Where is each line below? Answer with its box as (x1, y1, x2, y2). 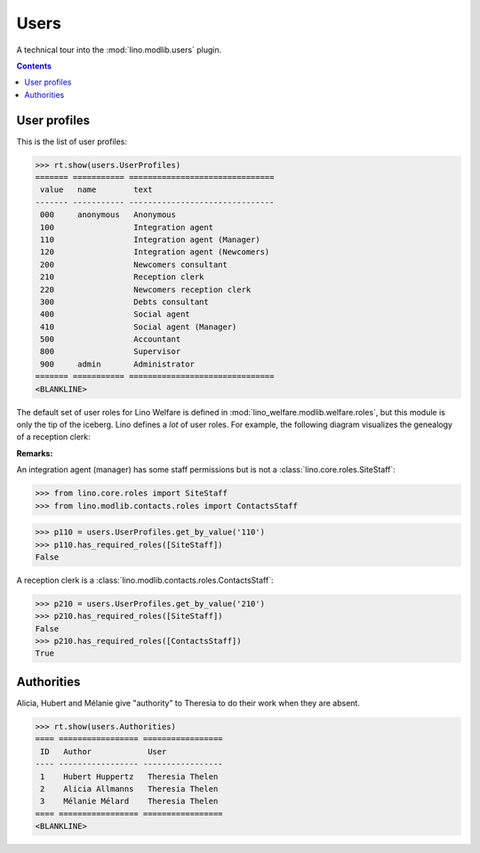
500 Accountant (40, 334, 181, 344)
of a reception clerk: (16, 431, 91, 442)
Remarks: (16, 447, 53, 458)
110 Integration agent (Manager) (40, 234, 261, 245)
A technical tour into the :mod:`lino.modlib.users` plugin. (16, 44, 222, 55)
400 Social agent (40, 310, 190, 319)
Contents (16, 60, 52, 71)
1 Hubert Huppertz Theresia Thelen (40, 771, 219, 782)
